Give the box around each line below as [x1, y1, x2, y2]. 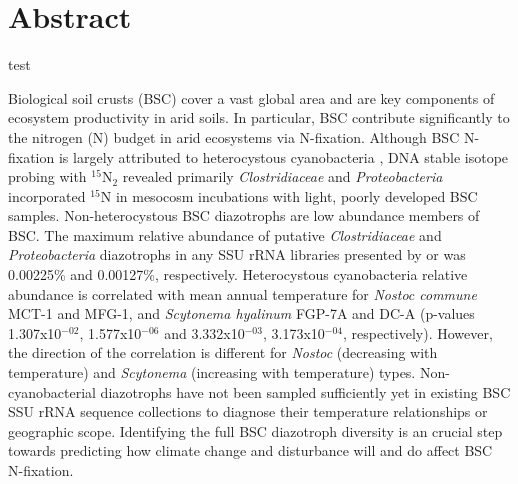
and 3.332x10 [164, 322, 245, 343]
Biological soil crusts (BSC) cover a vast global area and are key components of [8, 87, 495, 108]
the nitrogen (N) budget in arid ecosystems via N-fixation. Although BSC [8, 126, 460, 147]
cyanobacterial [8, 381, 96, 402]
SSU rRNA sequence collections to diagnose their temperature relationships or [8, 401, 488, 422]
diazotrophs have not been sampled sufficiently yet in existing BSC [100, 381, 511, 402]
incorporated [8, 185, 86, 206]
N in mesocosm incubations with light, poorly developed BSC [100, 185, 478, 206]
